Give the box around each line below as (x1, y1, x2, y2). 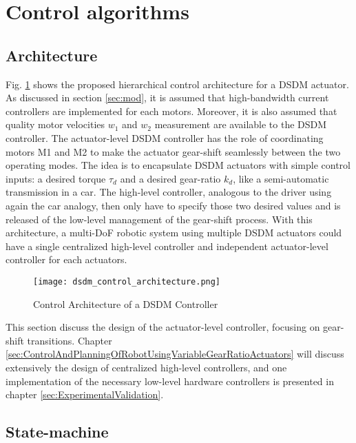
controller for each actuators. (6, 252, 127, 267)
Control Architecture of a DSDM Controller (33, 296, 218, 311)
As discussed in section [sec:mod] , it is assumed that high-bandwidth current (6, 90, 329, 105)
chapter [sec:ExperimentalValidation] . (6, 387, 164, 402)
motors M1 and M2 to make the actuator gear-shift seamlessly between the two (6, 144, 341, 158)
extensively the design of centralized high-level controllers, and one (6, 360, 287, 374)
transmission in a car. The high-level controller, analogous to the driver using (6, 185, 332, 199)
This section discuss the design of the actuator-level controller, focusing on (6, 320, 320, 334)
